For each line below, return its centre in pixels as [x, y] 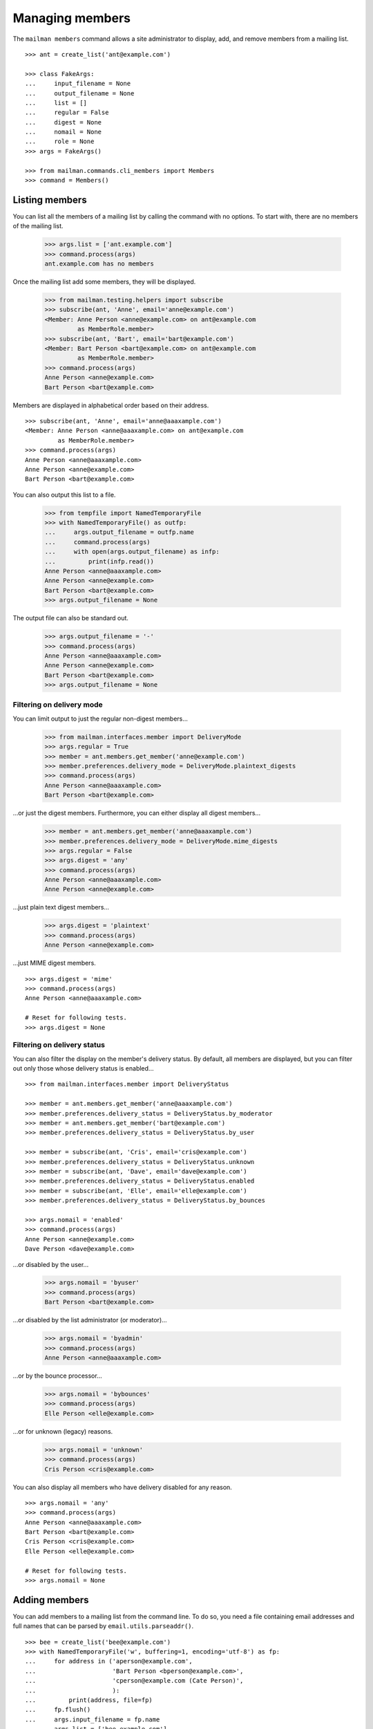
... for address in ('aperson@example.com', [109, 1661]
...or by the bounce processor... [58, 1376]
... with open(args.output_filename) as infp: [132, 552]
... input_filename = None [78, 84]
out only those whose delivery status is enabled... [83, 1069]
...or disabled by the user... [51, 1264]
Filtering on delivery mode [58, 705]
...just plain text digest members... [61, 907]
